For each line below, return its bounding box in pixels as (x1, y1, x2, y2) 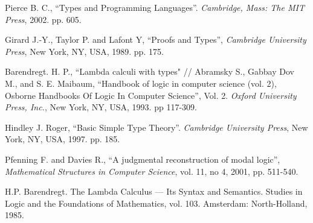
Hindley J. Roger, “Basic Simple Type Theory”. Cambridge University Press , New (5, 121, 308, 133)
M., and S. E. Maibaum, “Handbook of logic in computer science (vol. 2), (5, 77, 277, 89)
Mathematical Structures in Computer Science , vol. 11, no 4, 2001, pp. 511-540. (5, 165, 298, 177)
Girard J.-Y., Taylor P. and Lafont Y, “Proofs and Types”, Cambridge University (5, 33, 306, 46)
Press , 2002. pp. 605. (5, 13, 82, 25)
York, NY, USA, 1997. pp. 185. (5, 133, 120, 145)
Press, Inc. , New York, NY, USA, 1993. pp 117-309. (5, 101, 197, 113)
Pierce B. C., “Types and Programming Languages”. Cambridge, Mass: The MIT (5, 1, 305, 13)
